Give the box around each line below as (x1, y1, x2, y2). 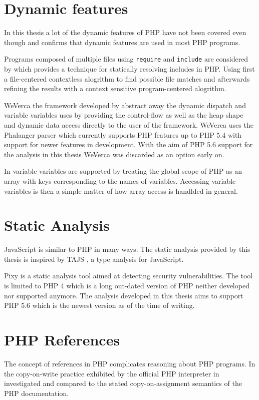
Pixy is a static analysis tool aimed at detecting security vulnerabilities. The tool (4, 270, 253, 281)
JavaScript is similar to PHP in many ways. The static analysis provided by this (4, 244, 250, 254)
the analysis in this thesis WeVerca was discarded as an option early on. (4, 149, 224, 159)
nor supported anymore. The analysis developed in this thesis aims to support (4, 290, 243, 300)
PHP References (4, 329, 120, 349)
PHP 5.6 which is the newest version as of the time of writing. (4, 300, 195, 310)
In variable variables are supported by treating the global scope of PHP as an (4, 166, 242, 176)
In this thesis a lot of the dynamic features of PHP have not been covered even (4, 27, 246, 38)
